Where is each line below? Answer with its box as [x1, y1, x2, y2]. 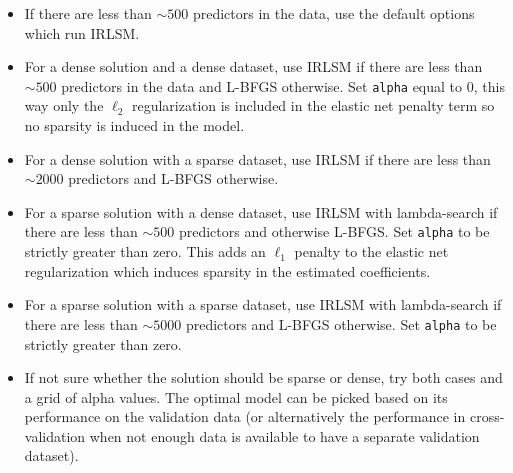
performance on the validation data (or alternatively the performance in [24, 406, 466, 427]
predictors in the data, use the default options [192, 3, 475, 23]
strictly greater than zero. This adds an [24, 241, 266, 262]
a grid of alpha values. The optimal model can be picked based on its [24, 386, 448, 407]
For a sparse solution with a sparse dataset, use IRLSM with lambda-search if [24, 294, 502, 315]
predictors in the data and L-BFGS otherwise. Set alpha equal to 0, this [61, 75, 505, 96]
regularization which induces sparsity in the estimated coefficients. [24, 260, 431, 281]
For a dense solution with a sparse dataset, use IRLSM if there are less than [24, 148, 491, 169]
